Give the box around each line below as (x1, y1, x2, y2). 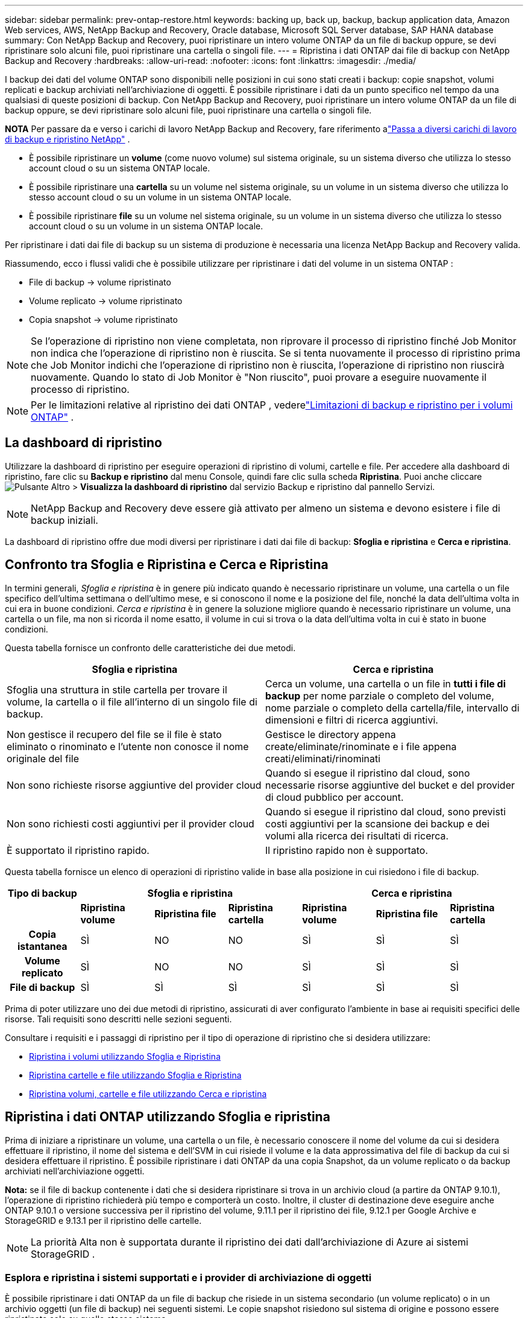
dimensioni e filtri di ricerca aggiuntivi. (265, 713, 438, 726)
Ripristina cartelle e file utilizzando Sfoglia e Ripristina (29, 1069, 242, 1080)
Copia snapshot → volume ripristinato (29, 314, 178, 325)
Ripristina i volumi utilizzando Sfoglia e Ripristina (29, 1051, 221, 1062)
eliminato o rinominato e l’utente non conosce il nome (7, 740, 249, 753)
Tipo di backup (7, 887, 77, 899)
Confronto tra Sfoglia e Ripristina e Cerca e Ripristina (5, 557, 328, 573)
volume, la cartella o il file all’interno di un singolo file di (7, 695, 257, 708)
